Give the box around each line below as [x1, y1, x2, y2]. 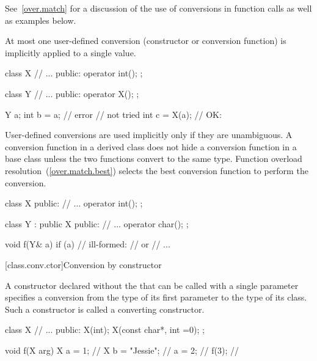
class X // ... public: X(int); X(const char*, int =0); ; [5, 323, 205, 336]
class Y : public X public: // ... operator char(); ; [5, 217, 189, 230]
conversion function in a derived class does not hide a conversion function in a [5, 140, 297, 153]
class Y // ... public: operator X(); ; [5, 87, 139, 100]
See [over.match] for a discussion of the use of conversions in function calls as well [5, 2, 312, 14]
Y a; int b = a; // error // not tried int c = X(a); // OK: [5, 108, 222, 120]
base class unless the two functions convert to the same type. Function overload [5, 152, 302, 165]
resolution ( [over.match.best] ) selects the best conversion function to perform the [5, 164, 308, 177]
